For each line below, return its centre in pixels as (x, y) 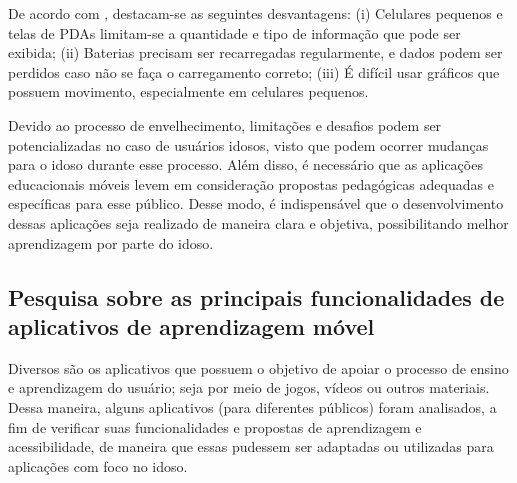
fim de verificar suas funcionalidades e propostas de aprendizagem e (215, 426)
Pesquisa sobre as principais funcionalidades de (256, 296)
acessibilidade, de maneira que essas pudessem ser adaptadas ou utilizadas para (251, 446)
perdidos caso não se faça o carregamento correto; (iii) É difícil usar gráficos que (254, 71)
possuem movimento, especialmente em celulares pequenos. (188, 91)
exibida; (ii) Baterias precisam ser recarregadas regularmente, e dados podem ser (255, 52)
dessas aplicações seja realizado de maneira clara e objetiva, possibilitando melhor (258, 222)
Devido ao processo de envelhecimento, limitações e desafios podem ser (225, 124)
